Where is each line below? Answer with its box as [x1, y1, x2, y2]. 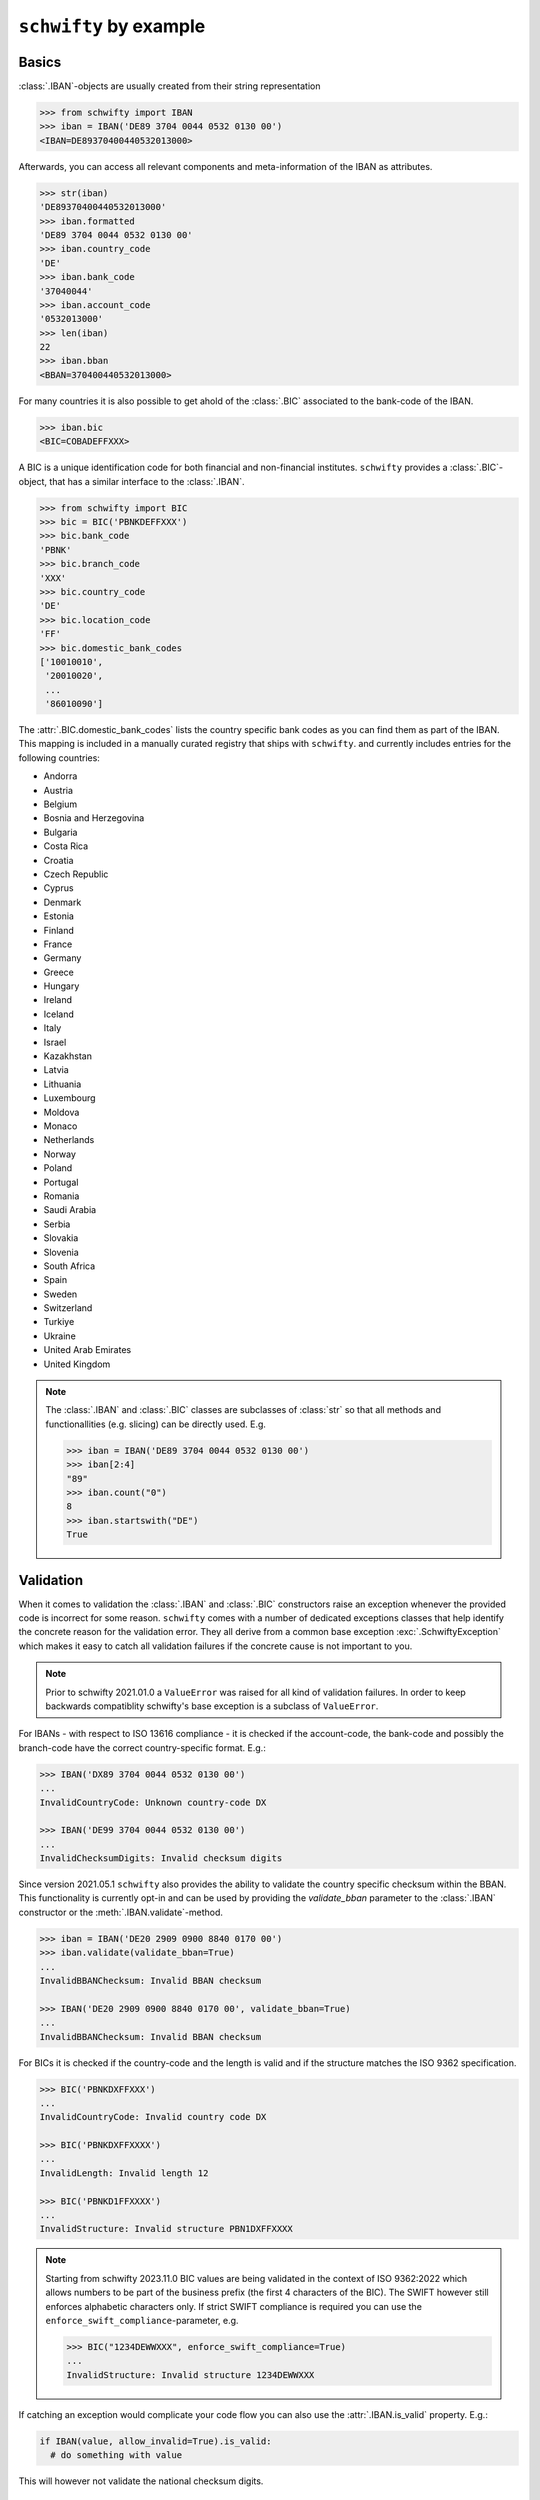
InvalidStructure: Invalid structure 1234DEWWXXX [66, 2369, 315, 2380]
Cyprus [43, 882, 74, 894]
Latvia [43, 1064, 69, 1076]
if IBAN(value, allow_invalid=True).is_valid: [39, 2435, 272, 2447]
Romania [43, 1190, 80, 1202]
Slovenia [43, 1246, 79, 1258]
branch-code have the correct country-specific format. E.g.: [18, 1741, 267, 1754]
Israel [43, 1036, 67, 1048]
